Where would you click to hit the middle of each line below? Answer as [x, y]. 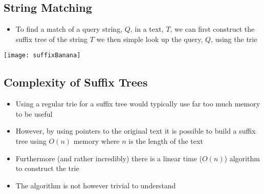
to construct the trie [47, 168]
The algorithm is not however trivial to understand [96, 185]
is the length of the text [166, 141]
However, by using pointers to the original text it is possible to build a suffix [136, 131]
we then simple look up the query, [150, 39]
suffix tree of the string [52, 39]
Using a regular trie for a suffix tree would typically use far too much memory [138, 104]
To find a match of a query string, [69, 29]
